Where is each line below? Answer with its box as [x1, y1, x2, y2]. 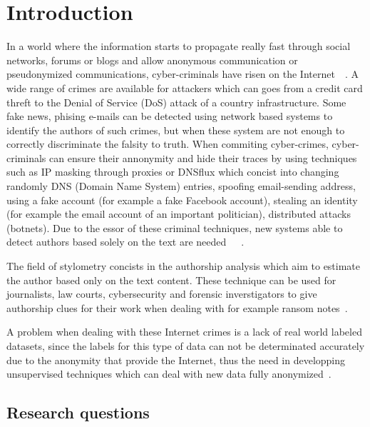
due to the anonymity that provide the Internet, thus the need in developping [6, 352, 346, 367]
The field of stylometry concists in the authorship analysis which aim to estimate [6, 258, 361, 273]
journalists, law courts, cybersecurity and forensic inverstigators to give [6, 286, 317, 301]
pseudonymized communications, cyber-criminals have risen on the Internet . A [6, 66, 359, 81]
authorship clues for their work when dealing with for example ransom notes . [6, 300, 348, 315]
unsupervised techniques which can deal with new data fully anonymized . [6, 366, 332, 381]
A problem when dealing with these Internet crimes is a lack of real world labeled [6, 324, 362, 339]
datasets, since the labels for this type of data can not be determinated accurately [6, 338, 365, 353]
